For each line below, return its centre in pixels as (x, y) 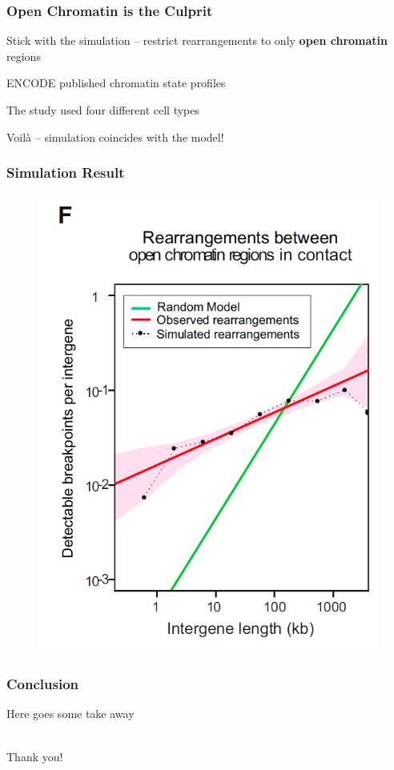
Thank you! (35, 756)
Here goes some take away (70, 714)
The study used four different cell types (103, 110)
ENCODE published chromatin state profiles (116, 83)
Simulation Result (66, 172)
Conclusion (42, 684)
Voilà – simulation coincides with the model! (115, 136)
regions (24, 56)
